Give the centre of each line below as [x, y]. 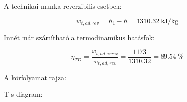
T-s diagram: [23, 93]
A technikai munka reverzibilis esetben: [63, 6]
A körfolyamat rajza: [35, 77]
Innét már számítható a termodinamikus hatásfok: [79, 37]
